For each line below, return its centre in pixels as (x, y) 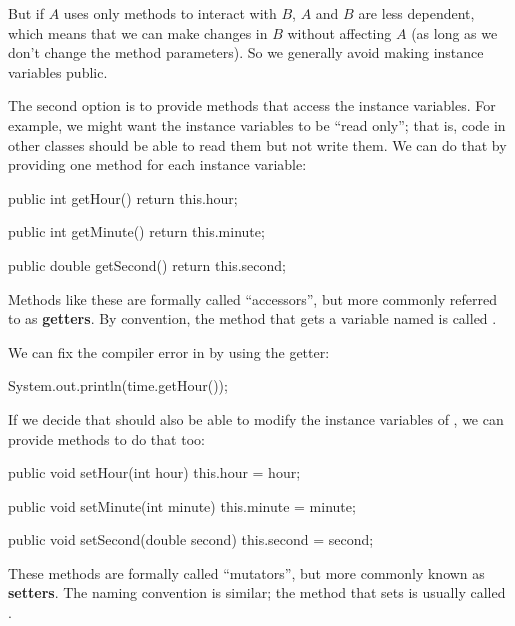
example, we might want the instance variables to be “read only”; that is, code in (257, 124)
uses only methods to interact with (170, 13)
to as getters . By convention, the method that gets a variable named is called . (252, 318)
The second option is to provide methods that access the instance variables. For (252, 105)
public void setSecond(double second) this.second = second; (191, 539)
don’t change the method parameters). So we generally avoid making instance (246, 52)
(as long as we (454, 32)
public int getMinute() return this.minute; (136, 231)
